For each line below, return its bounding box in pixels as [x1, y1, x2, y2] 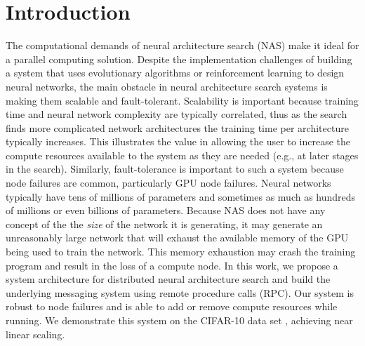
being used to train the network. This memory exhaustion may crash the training [6, 244, 356, 259]
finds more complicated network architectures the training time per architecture [6, 120, 349, 135]
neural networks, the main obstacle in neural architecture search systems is [6, 79, 328, 93]
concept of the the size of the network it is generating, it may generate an [6, 216, 323, 231]
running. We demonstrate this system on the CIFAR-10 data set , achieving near [6, 313, 353, 327]
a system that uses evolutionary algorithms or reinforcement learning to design [6, 65, 345, 80]
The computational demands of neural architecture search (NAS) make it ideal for [6, 38, 359, 53]
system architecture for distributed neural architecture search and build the [6, 272, 331, 286]
